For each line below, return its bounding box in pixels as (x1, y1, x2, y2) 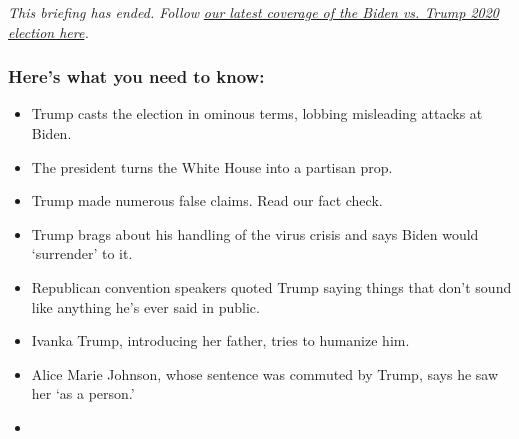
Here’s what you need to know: (8, 64, 265, 89)
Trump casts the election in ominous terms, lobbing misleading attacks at (31, 103, 483, 124)
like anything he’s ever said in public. (31, 296, 260, 317)
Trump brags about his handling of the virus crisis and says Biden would (31, 223, 479, 244)
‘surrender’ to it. (31, 243, 133, 264)
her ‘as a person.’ (31, 383, 135, 404)
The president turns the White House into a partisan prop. (31, 156, 393, 177)
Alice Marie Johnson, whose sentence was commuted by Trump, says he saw (31, 363, 499, 384)
